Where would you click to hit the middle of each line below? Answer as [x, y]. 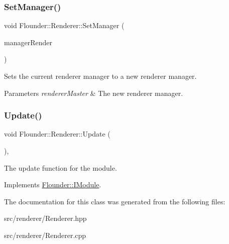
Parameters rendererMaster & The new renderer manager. [94, 93]
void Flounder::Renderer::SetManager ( [64, 25]
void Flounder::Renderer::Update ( [57, 134]
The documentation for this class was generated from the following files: [115, 201]
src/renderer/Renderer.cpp [45, 235]
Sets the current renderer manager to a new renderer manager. [100, 76]
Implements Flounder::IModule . [53, 185]
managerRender [28, 42]
